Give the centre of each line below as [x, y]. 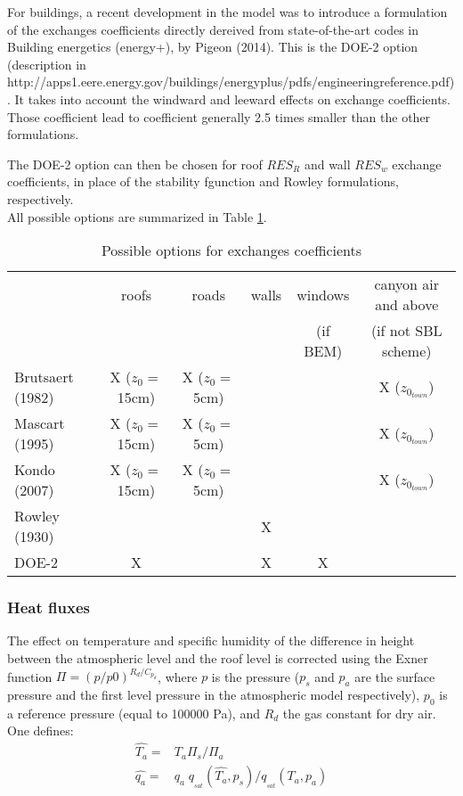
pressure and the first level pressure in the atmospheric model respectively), [214, 694]
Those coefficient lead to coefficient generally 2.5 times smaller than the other [219, 116]
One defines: [41, 730]
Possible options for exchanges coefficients [231, 250]
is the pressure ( [256, 676]
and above [407, 305]
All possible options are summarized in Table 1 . [137, 216]
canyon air [406, 284]
